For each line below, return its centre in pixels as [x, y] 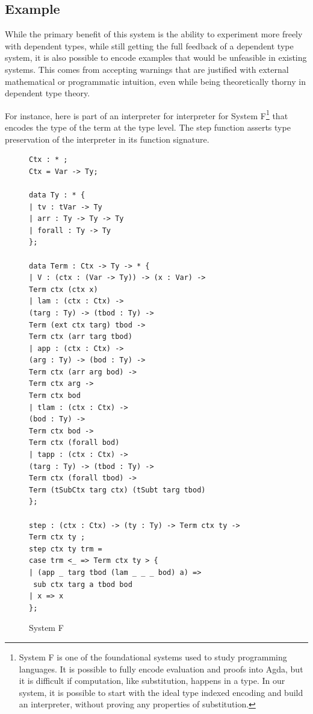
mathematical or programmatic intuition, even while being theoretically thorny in [155, 81]
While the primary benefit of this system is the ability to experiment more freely [154, 34]
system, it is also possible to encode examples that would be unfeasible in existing [156, 57]
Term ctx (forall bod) [74, 443]
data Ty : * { [57, 195]
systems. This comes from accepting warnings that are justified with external [147, 69]
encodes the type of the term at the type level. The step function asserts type [148, 127]
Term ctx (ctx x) [64, 289]
